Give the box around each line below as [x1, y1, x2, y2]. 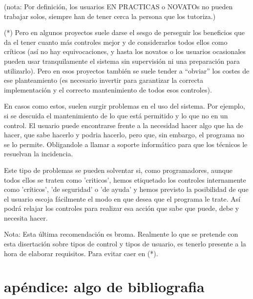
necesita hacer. [4, 212, 48, 223]
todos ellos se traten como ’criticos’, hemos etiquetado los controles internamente [4, 174, 246, 185]
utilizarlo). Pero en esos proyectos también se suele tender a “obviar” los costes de [4, 65, 250, 75]
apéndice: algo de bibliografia [4, 277, 205, 297]
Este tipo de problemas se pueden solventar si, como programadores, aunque [4, 165, 232, 175]
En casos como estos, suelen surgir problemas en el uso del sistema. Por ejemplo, [4, 101, 245, 111]
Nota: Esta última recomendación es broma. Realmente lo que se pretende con [4, 229, 238, 239]
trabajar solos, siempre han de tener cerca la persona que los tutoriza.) [4, 11, 216, 21]
